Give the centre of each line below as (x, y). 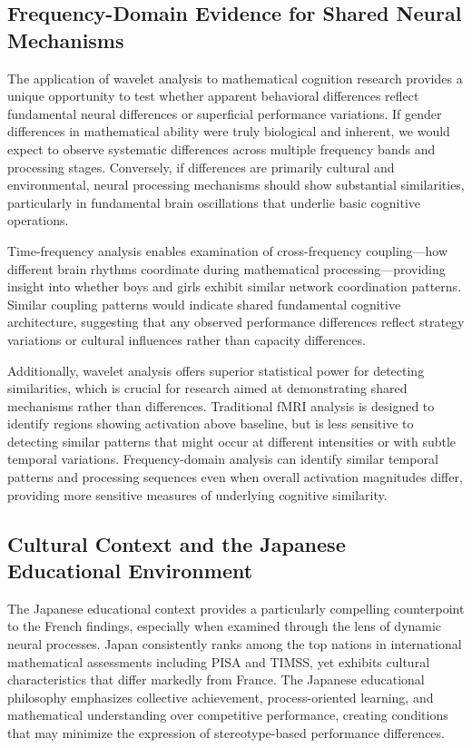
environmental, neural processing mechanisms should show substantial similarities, (236, 185)
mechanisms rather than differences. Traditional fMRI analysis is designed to (221, 405)
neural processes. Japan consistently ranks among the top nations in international (235, 644)
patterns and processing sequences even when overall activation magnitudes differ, (235, 477)
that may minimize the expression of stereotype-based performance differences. (226, 733)
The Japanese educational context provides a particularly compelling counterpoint (236, 608)
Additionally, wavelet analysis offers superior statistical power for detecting (216, 370)
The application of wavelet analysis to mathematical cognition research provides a (235, 78)
